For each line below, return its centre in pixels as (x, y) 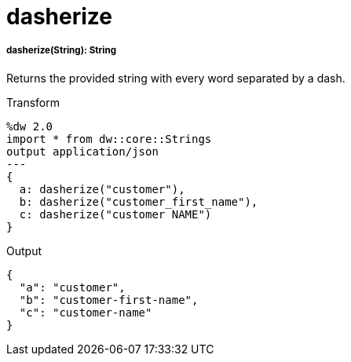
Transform (33, 102)
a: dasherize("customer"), (102, 189)
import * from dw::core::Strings (109, 139)
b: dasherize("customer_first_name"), (139, 201)
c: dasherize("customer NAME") (115, 214)
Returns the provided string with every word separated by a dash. (176, 78)
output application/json (82, 151)
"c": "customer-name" (86, 312)
